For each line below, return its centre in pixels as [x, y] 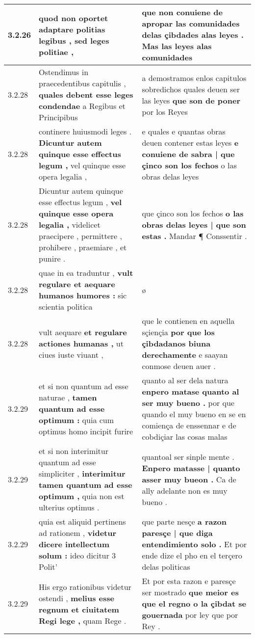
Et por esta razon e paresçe [189, 581]
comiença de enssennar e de [189, 425]
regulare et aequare [77, 284]
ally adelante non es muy [185, 490]
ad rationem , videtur [78, 533]
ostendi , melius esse [76, 598]
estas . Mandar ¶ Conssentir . [194, 236]
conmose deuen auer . [179, 366]
